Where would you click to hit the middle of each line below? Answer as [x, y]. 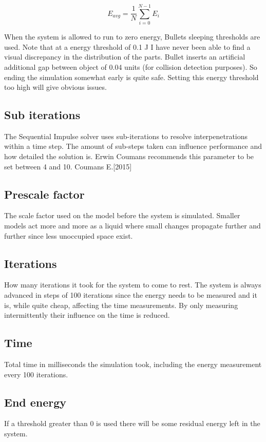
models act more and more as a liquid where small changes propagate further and [132, 226]
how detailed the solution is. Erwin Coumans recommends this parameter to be [129, 156]
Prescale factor [44, 194]
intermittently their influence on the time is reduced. [87, 315]
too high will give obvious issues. [55, 87]
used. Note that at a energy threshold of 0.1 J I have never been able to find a [127, 46]
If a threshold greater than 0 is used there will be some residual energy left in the [132, 423]
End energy [35, 402]
